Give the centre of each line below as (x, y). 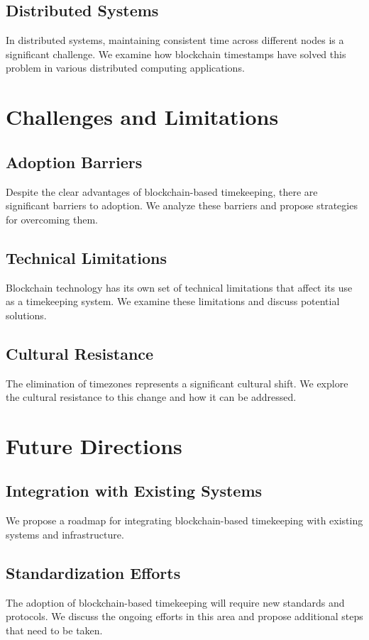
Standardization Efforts (93, 572)
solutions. (26, 315)
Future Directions (94, 445)
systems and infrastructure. (65, 534)
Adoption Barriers (74, 161)
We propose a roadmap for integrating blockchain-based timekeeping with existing (184, 520)
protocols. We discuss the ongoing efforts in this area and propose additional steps (184, 616)
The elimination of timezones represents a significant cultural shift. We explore (177, 383)
